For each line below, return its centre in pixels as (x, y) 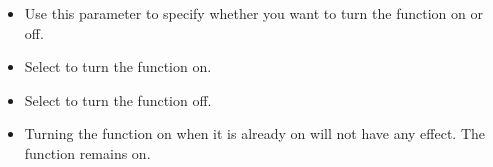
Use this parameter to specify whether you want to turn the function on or (253, 13)
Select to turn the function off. (118, 99)
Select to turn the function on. (118, 66)
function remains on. (87, 152)
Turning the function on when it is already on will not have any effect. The (255, 133)
